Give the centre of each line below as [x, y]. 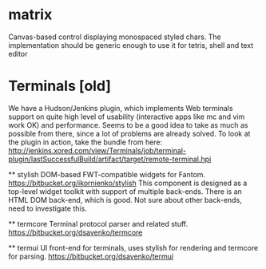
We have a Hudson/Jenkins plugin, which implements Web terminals [121, 108]
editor [18, 53]
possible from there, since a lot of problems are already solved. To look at [129, 133]
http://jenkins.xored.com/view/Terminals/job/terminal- [97, 150]
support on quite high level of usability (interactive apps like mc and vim [127, 117]
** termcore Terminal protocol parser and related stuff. [98, 224]
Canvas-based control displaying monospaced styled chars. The [115, 37]
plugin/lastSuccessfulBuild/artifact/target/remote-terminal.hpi [110, 159]
